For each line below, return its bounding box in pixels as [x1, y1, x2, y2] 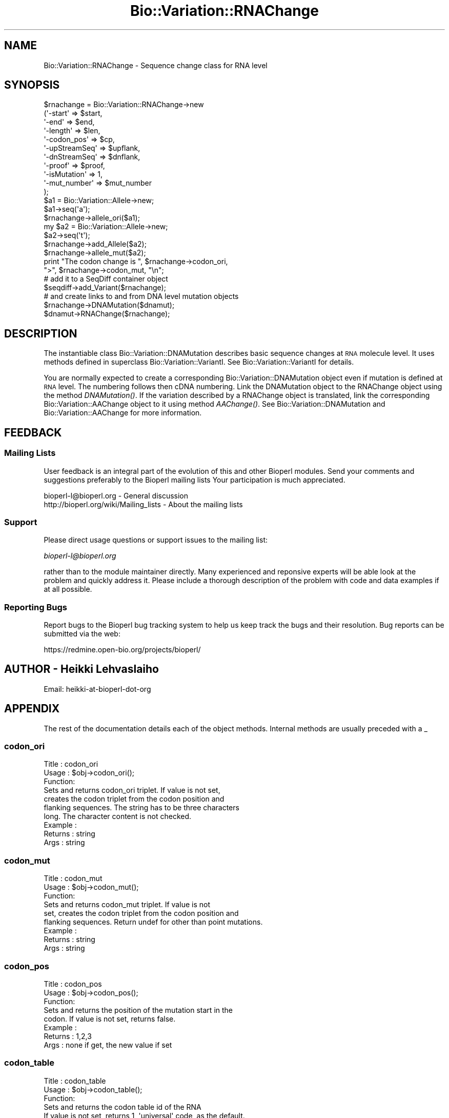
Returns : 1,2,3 [44, 1031, 92, 1041]
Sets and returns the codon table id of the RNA [44, 1102, 201, 1111]
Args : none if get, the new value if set [44, 1040, 172, 1049]
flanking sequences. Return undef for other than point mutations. [44, 917, 263, 927]
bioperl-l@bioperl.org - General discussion [44, 491, 189, 500]
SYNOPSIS [4, 78, 60, 92]
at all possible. [44, 585, 92, 594]
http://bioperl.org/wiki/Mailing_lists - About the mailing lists [44, 500, 243, 509]
